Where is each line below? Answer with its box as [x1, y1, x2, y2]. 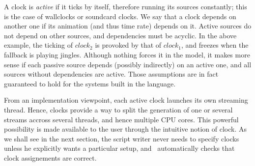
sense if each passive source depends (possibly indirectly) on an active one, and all [4, 59, 252, 69]
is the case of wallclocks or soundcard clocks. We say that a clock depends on [4, 11, 236, 21]
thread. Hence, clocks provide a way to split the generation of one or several [4, 104, 233, 114]
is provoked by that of [95, 40, 162, 50]
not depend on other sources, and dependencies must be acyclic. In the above [4, 30, 237, 40]
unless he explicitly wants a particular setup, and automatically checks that [4, 143, 235, 153]
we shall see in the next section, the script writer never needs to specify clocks [4, 133, 239, 143]
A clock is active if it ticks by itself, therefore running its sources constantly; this [4, 1, 247, 11]
